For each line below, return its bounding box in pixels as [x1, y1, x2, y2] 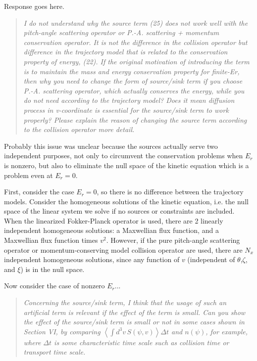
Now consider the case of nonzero [4, 280, 105, 291]
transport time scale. [23, 347, 86, 357]
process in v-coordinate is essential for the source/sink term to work [23, 104, 229, 115]
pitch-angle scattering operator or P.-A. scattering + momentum [23, 27, 219, 38]
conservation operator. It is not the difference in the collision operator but [23, 37, 248, 47]
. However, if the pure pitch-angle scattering [106, 235, 240, 245]
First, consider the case [4, 186, 74, 197]
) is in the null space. [20, 264, 85, 274]
